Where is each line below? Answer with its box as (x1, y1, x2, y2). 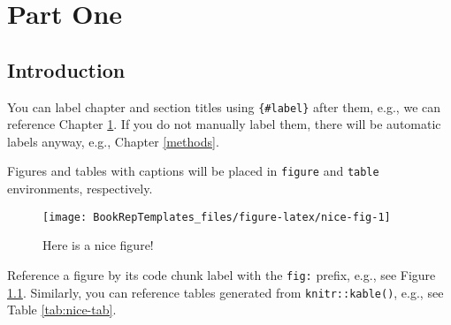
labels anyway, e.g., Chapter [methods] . (7, 132, 219, 150)
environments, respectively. (7, 179, 153, 198)
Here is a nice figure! (42, 236, 154, 254)
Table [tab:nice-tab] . (7, 300, 117, 319)
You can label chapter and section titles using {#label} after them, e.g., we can (7, 97, 441, 116)
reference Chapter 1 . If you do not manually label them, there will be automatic (7, 115, 441, 133)
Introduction (7, 56, 126, 83)
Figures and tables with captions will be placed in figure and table (7, 162, 379, 180)
